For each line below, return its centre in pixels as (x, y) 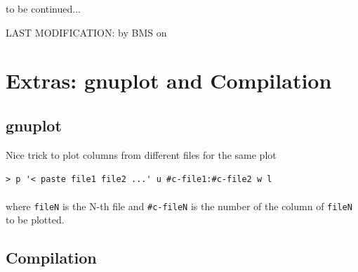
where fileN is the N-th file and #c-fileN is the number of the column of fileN (179, 206)
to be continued (39, 8)
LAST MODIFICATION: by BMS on (86, 32)
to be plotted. (35, 220)
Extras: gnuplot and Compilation (169, 80)
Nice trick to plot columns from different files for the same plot (141, 154)
